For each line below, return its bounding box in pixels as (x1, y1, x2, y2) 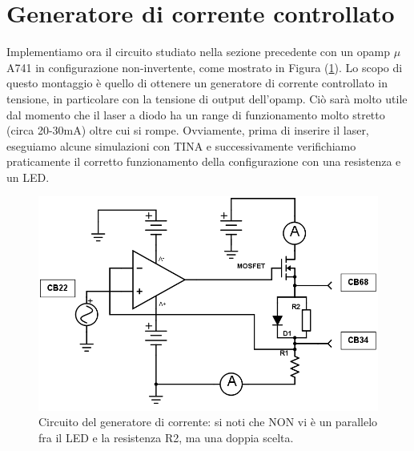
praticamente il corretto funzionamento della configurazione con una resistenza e (6, 153, 401, 170)
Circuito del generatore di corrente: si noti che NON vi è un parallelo (38, 413, 378, 430)
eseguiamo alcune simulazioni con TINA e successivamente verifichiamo (6, 137, 356, 154)
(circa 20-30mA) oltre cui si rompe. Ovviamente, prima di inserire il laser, (6, 122, 369, 139)
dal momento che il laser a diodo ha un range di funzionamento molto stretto (6, 106, 385, 123)
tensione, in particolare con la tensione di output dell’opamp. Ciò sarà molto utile (6, 90, 408, 107)
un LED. (6, 168, 50, 185)
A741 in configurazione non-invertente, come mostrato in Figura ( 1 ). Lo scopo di (6, 58, 403, 75)
